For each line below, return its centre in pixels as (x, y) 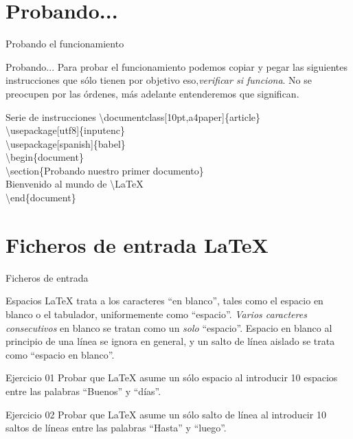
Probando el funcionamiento (65, 44)
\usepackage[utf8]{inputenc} (65, 130)
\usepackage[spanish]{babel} (66, 143)
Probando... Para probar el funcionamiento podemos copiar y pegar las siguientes (176, 66)
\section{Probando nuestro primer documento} (105, 170)
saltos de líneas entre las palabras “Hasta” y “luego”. (116, 428)
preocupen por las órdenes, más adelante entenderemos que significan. (152, 93)
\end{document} (41, 198)
